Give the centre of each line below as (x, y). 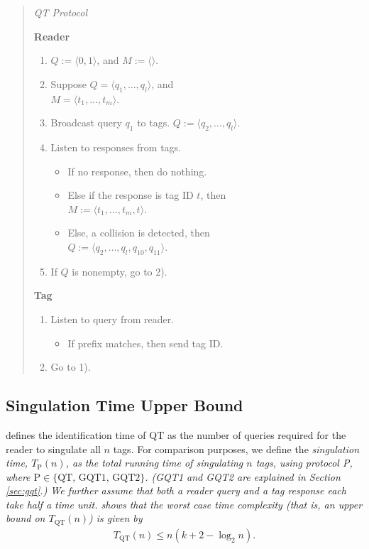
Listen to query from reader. (112, 319)
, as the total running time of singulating (154, 463)
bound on (26, 518)
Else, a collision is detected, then (139, 233)
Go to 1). (71, 367)
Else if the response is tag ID (131, 195)
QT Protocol (60, 12)
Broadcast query (86, 123)
